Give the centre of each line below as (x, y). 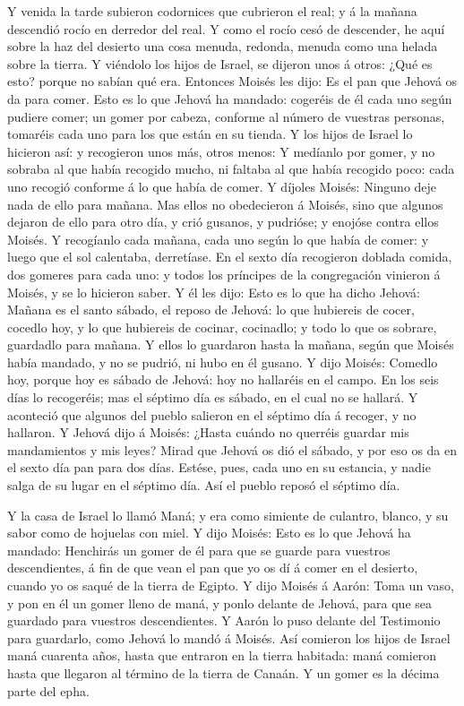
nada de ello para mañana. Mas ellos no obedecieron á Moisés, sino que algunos (225, 204)
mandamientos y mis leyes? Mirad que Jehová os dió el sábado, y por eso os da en (232, 449)
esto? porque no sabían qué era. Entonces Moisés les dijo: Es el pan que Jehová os (232, 81)
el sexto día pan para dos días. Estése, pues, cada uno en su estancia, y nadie (219, 467)
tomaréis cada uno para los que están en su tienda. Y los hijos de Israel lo (210, 134)
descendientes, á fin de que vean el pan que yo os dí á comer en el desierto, (213, 568)
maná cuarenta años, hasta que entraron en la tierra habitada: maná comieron (222, 655)
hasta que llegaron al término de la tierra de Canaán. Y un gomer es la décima (223, 672)
